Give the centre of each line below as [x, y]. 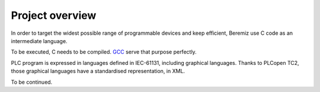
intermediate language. [39, 41]
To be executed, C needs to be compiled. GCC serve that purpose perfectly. [104, 52]
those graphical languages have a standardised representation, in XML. [98, 71]
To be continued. [32, 82]
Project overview [54, 15]
